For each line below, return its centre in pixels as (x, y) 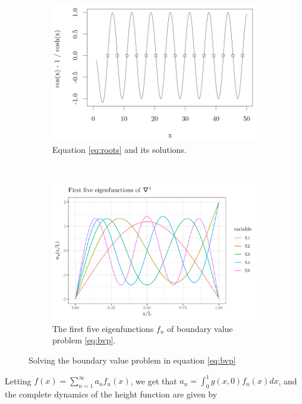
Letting (18, 380)
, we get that (154, 380)
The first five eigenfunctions (103, 328)
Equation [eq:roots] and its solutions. (119, 149)
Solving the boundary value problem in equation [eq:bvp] (132, 360)
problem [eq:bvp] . (84, 340)
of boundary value (200, 328)
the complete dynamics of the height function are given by (111, 394)
